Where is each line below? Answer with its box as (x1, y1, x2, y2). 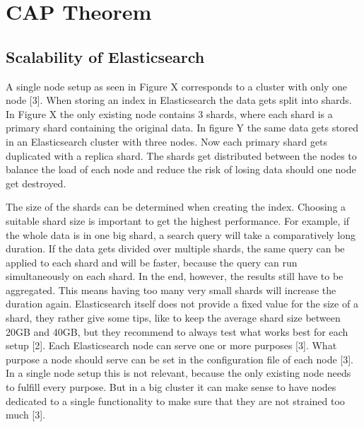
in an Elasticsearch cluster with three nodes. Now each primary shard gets (6, 134, 328, 148)
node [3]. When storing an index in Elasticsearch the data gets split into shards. (6, 93, 352, 107)
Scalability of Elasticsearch (6, 45, 205, 67)
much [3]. (6, 407, 45, 422)
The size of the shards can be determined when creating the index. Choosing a (6, 199, 346, 214)
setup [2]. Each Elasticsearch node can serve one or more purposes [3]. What (6, 338, 337, 353)
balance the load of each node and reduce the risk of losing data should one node (6, 162, 356, 177)
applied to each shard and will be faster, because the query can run (6, 255, 298, 269)
